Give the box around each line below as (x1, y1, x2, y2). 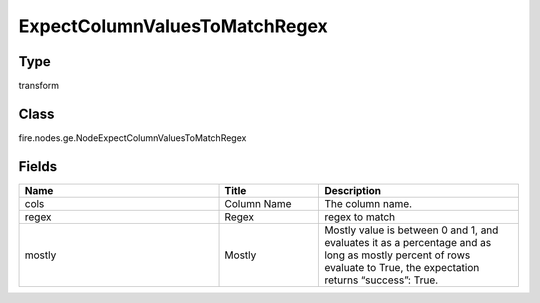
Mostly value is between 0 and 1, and (324, 223, 499, 237)
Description (324, 183, 382, 197)
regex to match (324, 210, 396, 224)
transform (18, 80, 60, 92)
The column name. (324, 196, 413, 210)
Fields (18, 158, 58, 175)
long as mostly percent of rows (324, 248, 471, 262)
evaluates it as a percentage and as (324, 235, 492, 249)
